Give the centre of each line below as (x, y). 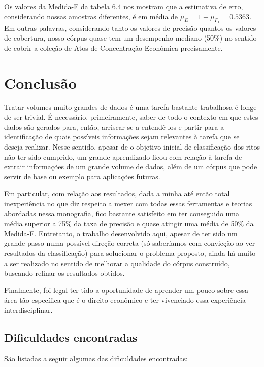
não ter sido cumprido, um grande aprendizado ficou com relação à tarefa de (123, 156)
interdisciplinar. (28, 309)
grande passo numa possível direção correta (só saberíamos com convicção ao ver (130, 243)
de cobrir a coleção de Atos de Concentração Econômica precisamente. (113, 47)
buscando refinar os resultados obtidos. (64, 273)
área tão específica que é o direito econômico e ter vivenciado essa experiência (125, 300)
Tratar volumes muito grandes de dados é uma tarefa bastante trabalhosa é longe (130, 107)
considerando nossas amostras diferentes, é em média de (91, 16)
